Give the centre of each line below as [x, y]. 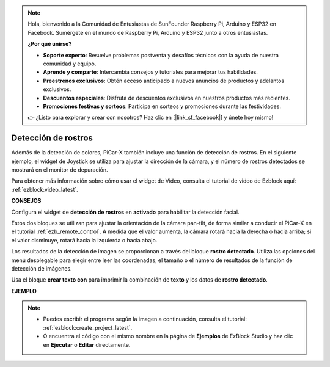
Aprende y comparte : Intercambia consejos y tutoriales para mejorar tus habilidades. [150, 72]
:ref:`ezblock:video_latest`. [45, 189]
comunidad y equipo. [70, 64]
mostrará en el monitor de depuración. [60, 169]
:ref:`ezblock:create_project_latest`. [88, 327]
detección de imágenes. [42, 268]
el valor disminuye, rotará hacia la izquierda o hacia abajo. [84, 240]
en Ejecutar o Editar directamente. [87, 344]
